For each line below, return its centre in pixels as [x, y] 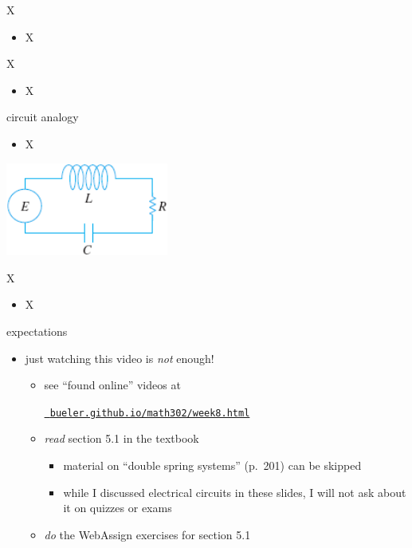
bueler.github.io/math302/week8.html [150, 413]
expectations [37, 331]
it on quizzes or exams [118, 508]
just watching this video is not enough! [120, 358]
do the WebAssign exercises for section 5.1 [147, 534]
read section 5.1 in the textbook [122, 438]
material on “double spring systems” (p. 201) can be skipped [212, 465]
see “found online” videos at [112, 385]
